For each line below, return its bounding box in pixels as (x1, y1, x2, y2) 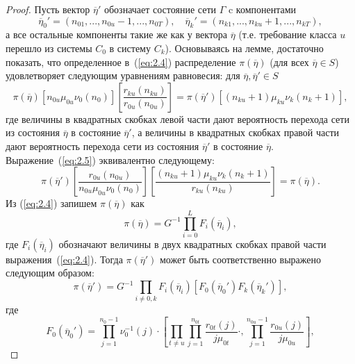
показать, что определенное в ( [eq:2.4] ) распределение (6, 54, 236, 69)
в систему (109, 40, 151, 55)
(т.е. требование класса (238, 27, 337, 42)
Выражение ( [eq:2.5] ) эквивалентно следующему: (6, 152, 215, 167)
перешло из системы (6, 40, 92, 55)
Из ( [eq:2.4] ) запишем (6, 196, 97, 210)
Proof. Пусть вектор (6, 2, 90, 16)
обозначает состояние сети (104, 2, 216, 16)
